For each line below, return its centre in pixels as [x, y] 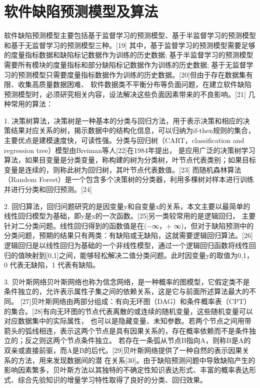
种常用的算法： [28, 104]
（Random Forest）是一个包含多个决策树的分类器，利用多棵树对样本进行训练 [129, 179]
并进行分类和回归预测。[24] [48, 189]
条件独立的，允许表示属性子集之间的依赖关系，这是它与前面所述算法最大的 [126, 291]
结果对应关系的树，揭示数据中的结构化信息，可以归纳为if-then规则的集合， [133, 130]
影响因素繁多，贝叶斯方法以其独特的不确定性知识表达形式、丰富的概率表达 [126, 370]
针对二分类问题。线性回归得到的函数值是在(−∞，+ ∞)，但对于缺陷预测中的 [129, 225]
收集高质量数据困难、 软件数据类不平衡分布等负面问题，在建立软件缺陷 [134, 84]
